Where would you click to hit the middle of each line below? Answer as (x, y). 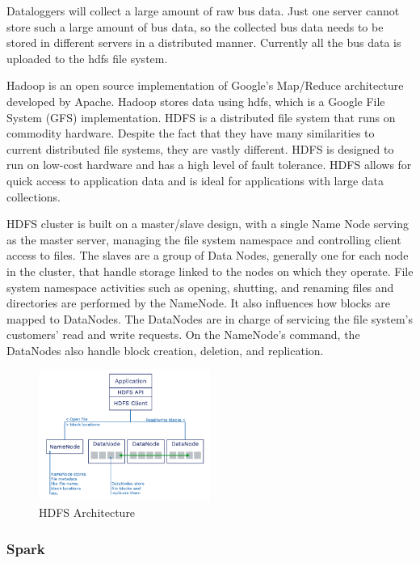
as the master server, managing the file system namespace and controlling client (204, 239)
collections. (34, 196)
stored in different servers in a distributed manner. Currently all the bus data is (204, 42)
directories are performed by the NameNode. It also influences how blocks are (198, 303)
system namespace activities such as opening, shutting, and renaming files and (200, 287)
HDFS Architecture (87, 512)
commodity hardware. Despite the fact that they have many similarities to (191, 133)
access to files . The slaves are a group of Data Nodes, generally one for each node (208, 255)
